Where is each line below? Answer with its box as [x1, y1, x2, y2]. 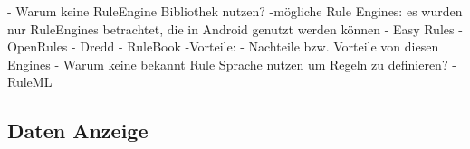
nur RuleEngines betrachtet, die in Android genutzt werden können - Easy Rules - [7, 19, 463, 38]
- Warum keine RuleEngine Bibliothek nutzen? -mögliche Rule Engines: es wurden [7, 2, 463, 20]
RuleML [7, 72, 53, 91]
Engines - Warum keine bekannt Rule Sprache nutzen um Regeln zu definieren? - [7, 54, 456, 73]
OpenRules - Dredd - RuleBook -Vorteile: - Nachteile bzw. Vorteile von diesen [7, 37, 439, 56]
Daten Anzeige [7, 116, 149, 144]
